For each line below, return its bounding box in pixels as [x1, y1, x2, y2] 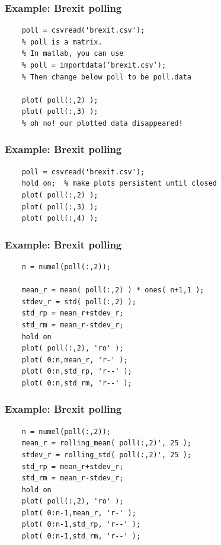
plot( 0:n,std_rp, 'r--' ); [21, 367, 132, 376]
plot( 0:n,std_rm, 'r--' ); [21, 378, 132, 387]
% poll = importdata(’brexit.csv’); [21, 61, 166, 69]
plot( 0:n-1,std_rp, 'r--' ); [21, 520, 141, 529]
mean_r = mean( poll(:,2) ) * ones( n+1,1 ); [21, 286, 204, 295]
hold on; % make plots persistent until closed [21, 179, 217, 188]
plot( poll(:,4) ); [21, 214, 98, 223]
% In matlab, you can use [21, 49, 124, 58]
